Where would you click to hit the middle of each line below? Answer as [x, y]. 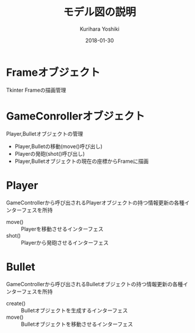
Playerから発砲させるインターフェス [65, 242]
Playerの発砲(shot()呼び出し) [49, 153]
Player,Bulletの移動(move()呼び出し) [58, 146]
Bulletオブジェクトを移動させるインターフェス [77, 324]
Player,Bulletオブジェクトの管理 [45, 133]
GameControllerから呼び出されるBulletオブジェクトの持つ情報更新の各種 [95, 284]
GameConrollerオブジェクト [76, 116]
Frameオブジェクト [53, 72]
